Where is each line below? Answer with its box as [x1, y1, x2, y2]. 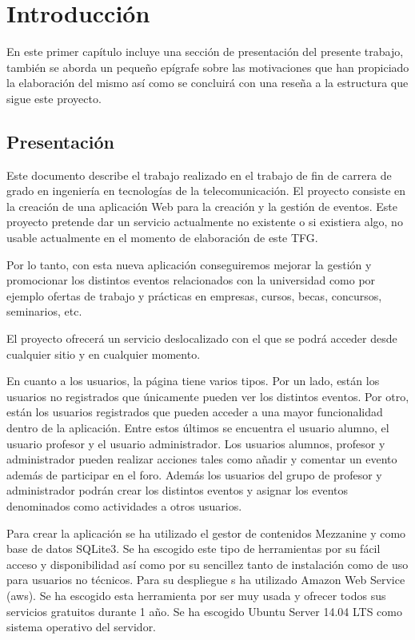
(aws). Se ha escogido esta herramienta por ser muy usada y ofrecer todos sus [6, 586, 386, 603]
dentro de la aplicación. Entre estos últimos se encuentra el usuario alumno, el [6, 419, 389, 436]
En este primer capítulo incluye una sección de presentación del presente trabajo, [6, 43, 404, 60]
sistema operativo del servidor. [6, 618, 157, 635]
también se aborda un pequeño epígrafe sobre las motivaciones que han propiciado [6, 58, 409, 75]
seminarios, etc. [6, 303, 82, 320]
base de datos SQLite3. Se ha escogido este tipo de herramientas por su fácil [6, 540, 381, 557]
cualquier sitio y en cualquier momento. [6, 345, 201, 362]
